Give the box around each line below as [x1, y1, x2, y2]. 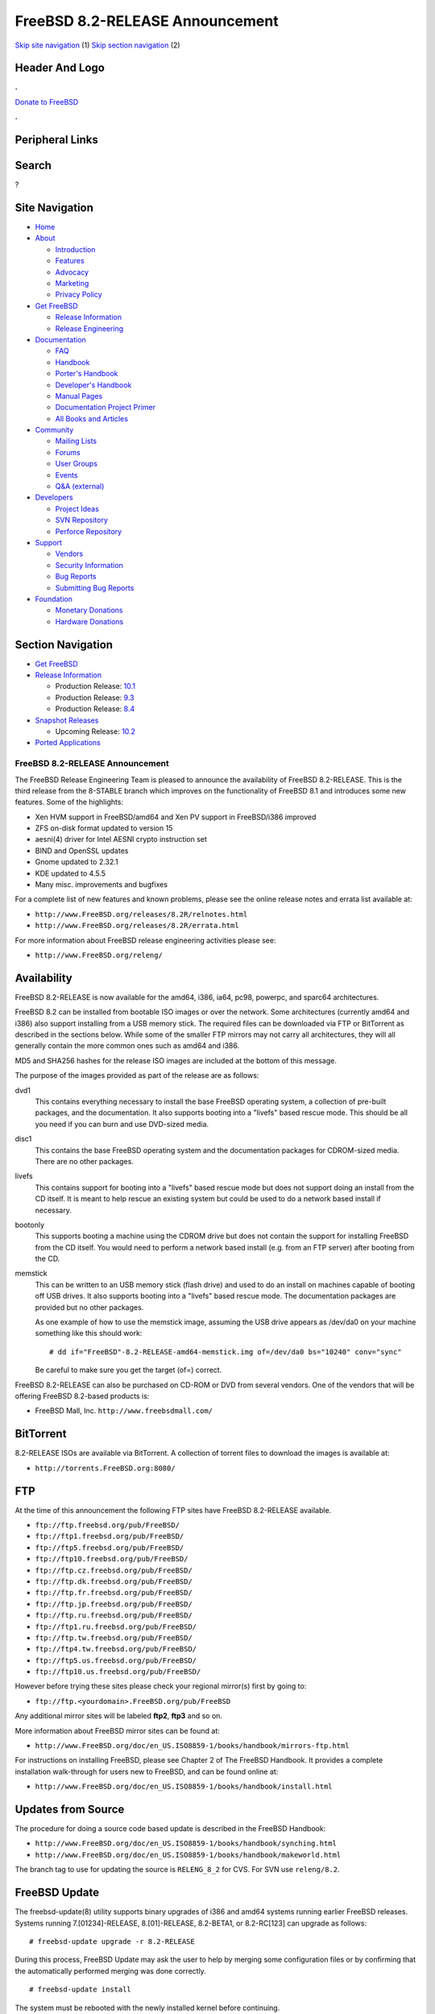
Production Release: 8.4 [55, 704, 135, 714]
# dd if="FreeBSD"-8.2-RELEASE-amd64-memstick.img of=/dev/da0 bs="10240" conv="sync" [49, 1347, 402, 1357]
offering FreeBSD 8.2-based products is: [14, 1391, 150, 1401]
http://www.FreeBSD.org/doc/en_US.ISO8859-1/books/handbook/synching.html [35, 1839, 338, 1848]
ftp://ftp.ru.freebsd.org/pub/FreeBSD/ [35, 1611, 193, 1620]
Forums [55, 447, 81, 457]
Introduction [55, 244, 96, 254]
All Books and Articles [55, 413, 129, 423]
